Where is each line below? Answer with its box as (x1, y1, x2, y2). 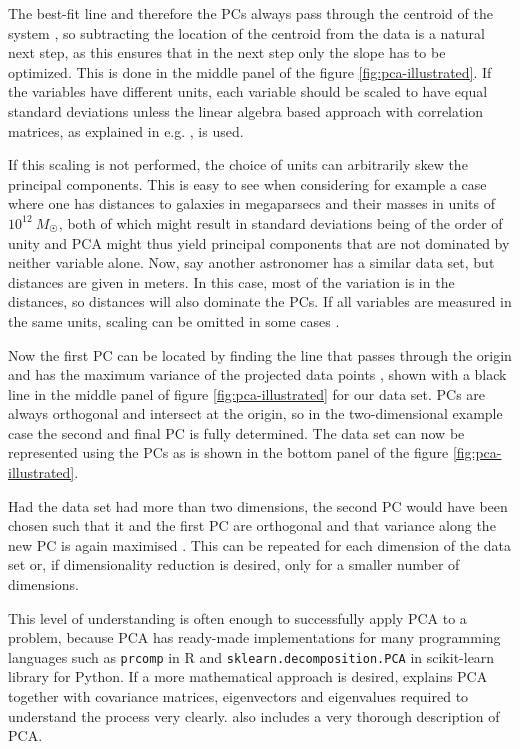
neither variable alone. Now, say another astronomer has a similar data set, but (8, 252, 495, 273)
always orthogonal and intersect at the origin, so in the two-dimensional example (8, 403, 503, 424)
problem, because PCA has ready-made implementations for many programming (8, 627, 501, 648)
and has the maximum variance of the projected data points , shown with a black (8, 364, 507, 385)
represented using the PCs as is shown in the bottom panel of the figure (8, 442, 449, 463)
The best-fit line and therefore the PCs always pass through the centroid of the (8, 3, 493, 23)
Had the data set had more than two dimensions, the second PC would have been (8, 495, 508, 516)
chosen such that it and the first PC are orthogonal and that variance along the (8, 515, 496, 536)
